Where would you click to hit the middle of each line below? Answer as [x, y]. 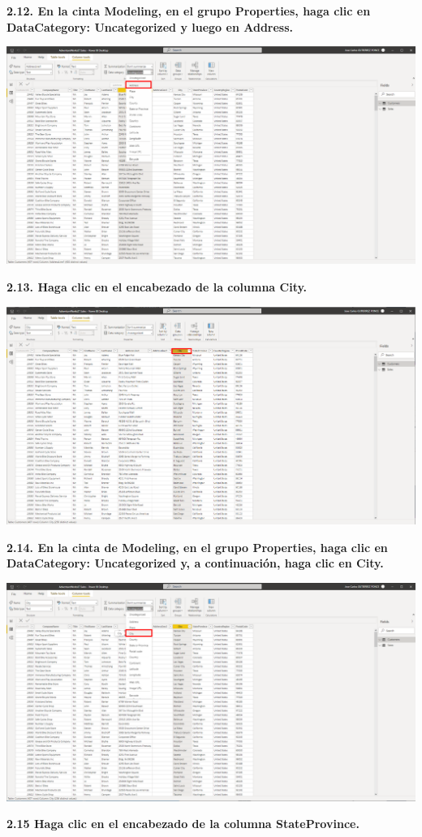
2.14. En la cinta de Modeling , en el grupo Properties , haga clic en [197, 547]
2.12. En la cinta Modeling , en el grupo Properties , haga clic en [189, 11]
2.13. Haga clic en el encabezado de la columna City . [157, 287]
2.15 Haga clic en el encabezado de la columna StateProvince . [183, 824]
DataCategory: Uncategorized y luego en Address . [150, 26]
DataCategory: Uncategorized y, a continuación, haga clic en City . [195, 563]
